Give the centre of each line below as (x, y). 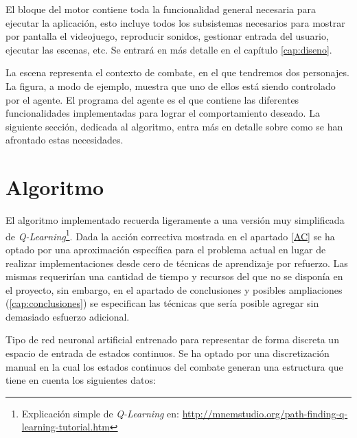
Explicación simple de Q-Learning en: (100, 413)
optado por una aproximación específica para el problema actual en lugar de (166, 249)
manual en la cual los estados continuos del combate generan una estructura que (174, 366)
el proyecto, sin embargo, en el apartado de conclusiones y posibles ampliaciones (174, 289)
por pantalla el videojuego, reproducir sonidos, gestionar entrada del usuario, (167, 36)
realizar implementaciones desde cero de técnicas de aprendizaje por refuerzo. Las (177, 263)
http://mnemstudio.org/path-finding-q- (265, 413)
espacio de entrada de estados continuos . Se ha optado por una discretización (168, 353)
